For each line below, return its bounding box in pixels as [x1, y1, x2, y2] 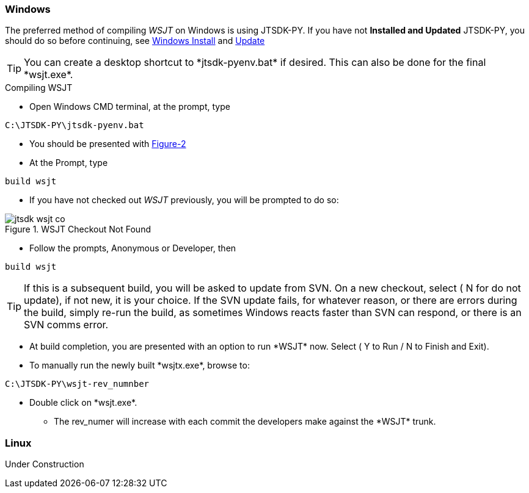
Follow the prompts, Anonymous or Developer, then [29, 243, 236, 254]
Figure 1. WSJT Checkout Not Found [5, 224, 151, 235]
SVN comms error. [24, 318, 109, 331]
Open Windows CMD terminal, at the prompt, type [29, 101, 230, 112]
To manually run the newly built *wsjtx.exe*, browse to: [29, 360, 250, 371]
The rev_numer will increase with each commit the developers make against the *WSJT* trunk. [54, 416, 436, 427]
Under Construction [5, 459, 84, 470]
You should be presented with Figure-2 [29, 139, 186, 149]
